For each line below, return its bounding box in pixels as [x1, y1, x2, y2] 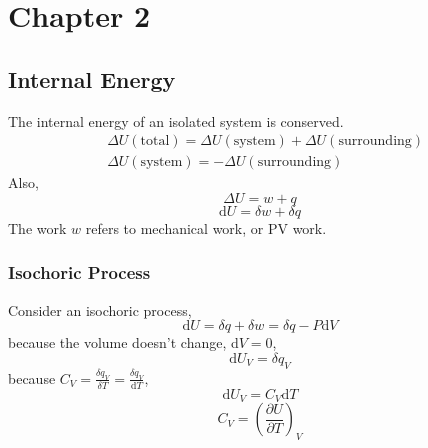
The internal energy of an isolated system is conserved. [8, 110, 344, 131]
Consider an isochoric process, [8, 299, 192, 320]
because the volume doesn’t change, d [8, 332, 239, 353]
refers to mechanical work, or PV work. [85, 217, 327, 238]
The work [8, 217, 67, 238]
